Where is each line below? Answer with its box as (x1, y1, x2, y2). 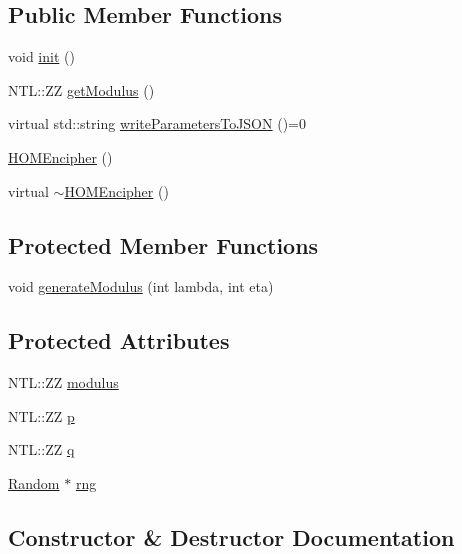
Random (8, 472, 60, 493)
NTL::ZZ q (8, 439, 75, 460)
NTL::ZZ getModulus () (8, 79, 155, 100)
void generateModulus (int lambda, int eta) (8, 276, 274, 297)
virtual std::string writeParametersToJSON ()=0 (8, 113, 306, 134)
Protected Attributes (8, 325, 230, 356)
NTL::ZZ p (8, 405, 75, 426)
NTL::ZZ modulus (8, 372, 119, 393)
